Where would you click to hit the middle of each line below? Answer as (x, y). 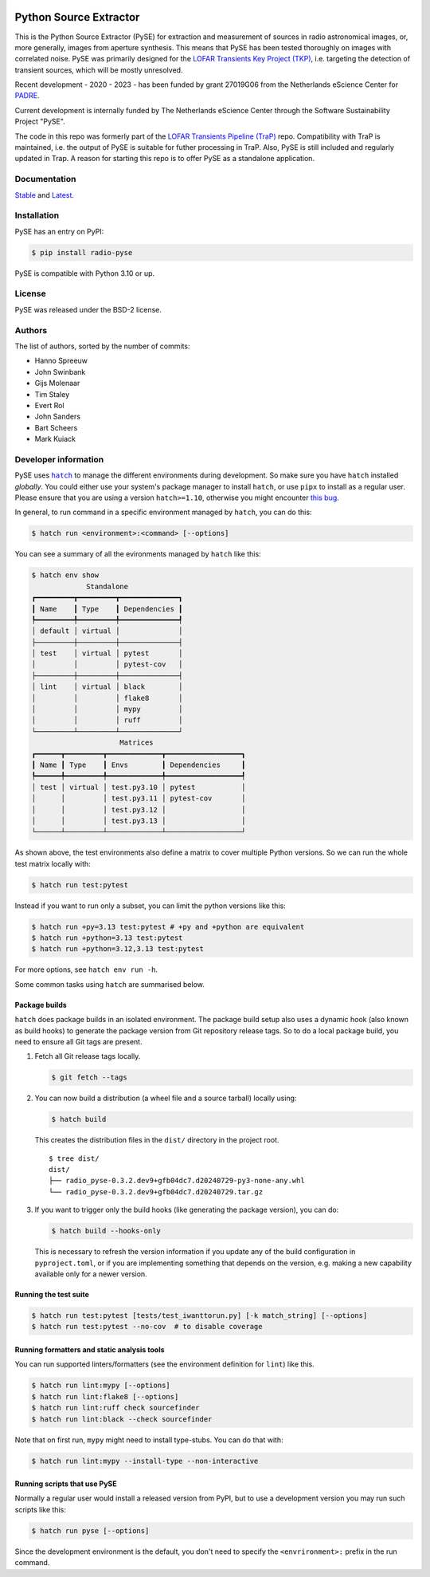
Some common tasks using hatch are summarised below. (109, 984)
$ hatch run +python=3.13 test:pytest (107, 938)
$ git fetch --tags (89, 1078)
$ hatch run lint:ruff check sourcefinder (115, 1408)
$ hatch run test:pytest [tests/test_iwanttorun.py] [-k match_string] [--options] (199, 1315)
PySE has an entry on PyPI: (59, 231)
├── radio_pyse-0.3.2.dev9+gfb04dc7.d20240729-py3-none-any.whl (177, 1181)
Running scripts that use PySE (66, 1484)
